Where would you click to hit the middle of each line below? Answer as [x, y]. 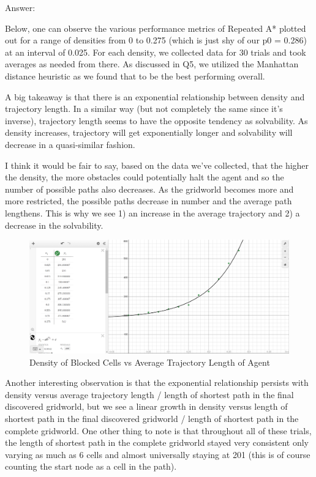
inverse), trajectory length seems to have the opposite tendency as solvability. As [156, 120]
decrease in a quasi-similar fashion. [70, 144]
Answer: [20, 7]
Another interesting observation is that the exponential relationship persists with [157, 383]
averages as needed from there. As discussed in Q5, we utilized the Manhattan [152, 64]
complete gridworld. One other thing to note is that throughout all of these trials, [158, 430]
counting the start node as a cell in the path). [91, 466]
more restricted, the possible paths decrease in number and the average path [149, 201]
